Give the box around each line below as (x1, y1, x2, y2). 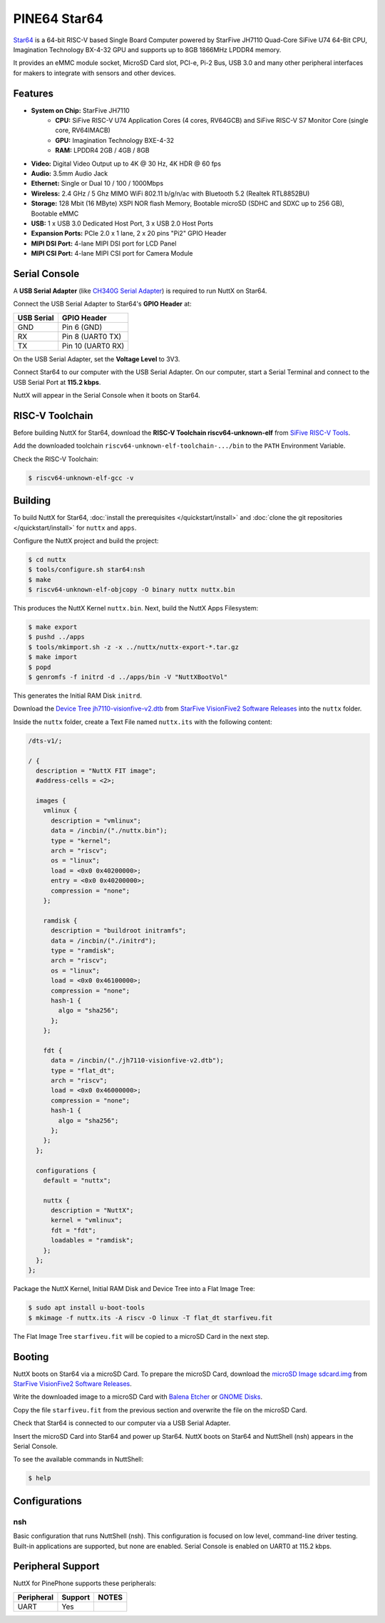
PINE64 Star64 (13, 11, 103, 26)
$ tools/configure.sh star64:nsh (28, 566, 145, 574)
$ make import (28, 653, 78, 661)
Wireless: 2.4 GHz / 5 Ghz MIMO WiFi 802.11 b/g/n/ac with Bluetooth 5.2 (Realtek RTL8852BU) (31, 189, 310, 198)
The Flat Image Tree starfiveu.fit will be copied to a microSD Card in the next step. (13, 1332, 270, 1340)
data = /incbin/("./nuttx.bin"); (51, 827, 168, 835)
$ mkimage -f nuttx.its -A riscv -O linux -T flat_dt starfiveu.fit (28, 1314, 273, 1322)
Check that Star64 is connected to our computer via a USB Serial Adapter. (13, 1419, 231, 1427)
